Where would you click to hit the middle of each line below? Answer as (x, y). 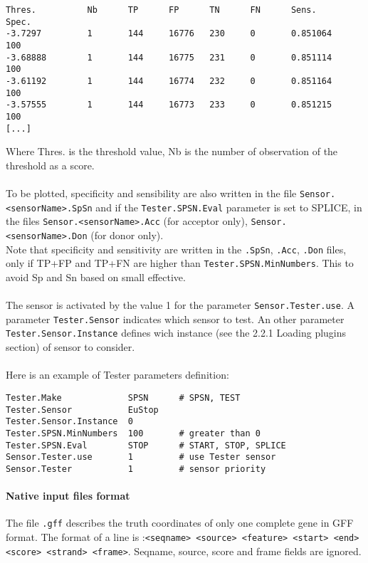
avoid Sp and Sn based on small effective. (96, 277)
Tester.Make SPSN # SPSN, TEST (123, 398)
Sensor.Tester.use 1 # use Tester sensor (141, 457)
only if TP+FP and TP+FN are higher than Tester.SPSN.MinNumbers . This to (180, 263)
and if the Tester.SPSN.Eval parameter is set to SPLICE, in (229, 207)
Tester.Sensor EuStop (82, 410)
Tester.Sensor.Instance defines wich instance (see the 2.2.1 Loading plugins (176, 333)
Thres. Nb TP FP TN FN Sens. (161, 10)
